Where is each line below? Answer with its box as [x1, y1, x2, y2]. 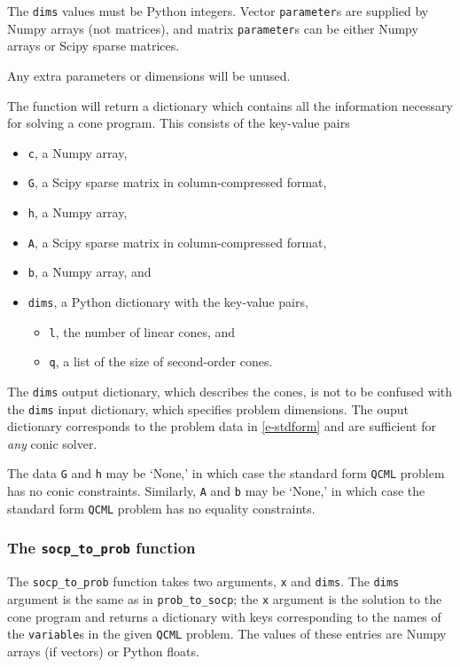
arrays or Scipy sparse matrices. [7, 36, 180, 55]
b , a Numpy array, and [27, 263, 152, 281]
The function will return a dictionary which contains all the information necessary [7, 96, 453, 114]
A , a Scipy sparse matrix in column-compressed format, [27, 232, 327, 251]
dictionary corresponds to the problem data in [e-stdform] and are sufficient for [7, 417, 437, 436]
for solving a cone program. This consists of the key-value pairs [7, 114, 350, 132]
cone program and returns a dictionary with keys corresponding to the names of [7, 607, 441, 625]
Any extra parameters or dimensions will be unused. [7, 66, 291, 84]
